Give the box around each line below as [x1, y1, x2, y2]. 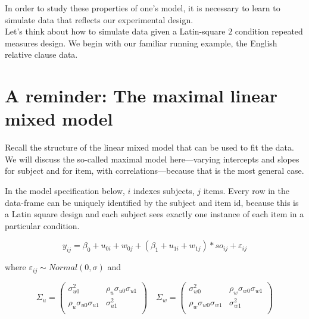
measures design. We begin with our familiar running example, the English [5, 36, 277, 49]
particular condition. [5, 219, 80, 232]
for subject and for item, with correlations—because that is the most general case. [5, 164, 304, 177]
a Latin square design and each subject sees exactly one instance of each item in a [5, 208, 304, 220]
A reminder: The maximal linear [5, 83, 278, 108]
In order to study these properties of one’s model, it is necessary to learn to [5, 2, 280, 14]
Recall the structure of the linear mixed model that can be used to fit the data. [5, 141, 294, 154]
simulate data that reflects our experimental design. [5, 13, 193, 26]
